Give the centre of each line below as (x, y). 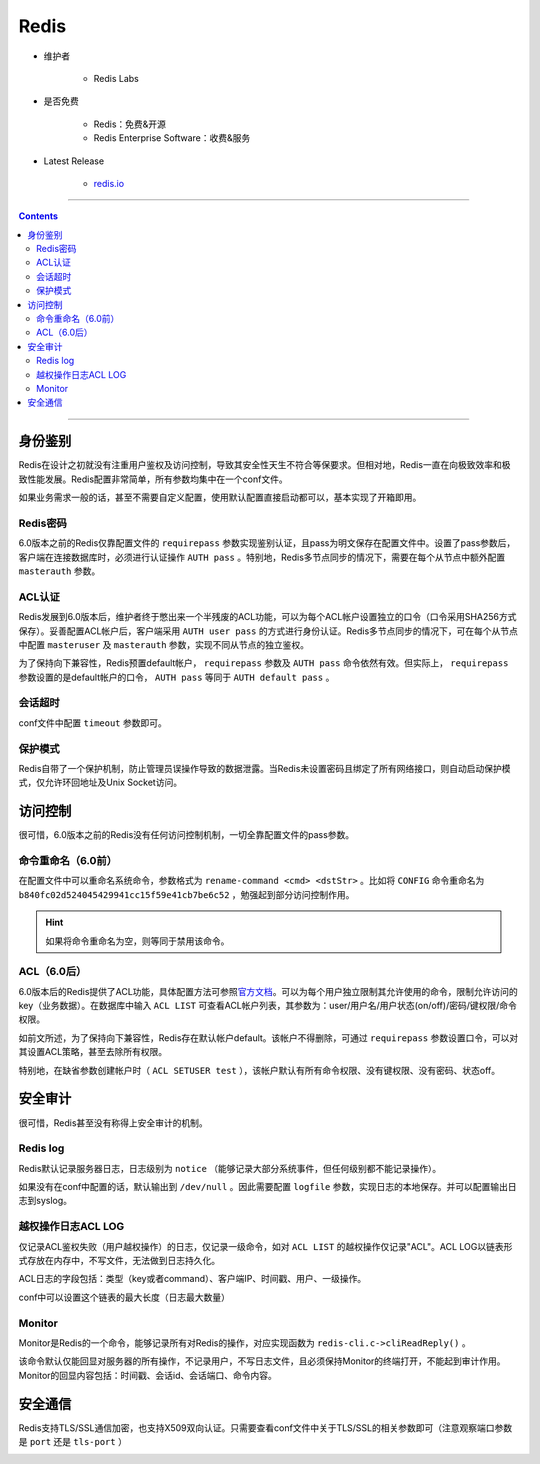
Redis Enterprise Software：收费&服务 (172, 138)
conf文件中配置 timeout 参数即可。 (92, 722)
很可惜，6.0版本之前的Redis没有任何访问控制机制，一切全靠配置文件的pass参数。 (186, 835)
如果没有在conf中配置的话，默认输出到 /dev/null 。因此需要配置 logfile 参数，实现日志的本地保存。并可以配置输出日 (267, 1187)
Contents (38, 216)
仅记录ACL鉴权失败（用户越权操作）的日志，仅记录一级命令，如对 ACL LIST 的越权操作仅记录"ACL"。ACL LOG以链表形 (265, 1246)
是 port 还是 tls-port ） (72, 1442)
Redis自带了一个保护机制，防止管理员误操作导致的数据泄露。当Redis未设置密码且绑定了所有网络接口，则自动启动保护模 (264, 768)
